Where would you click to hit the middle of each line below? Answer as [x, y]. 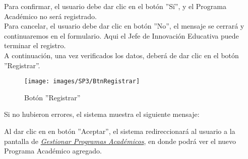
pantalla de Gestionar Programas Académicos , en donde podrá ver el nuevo [120, 141]
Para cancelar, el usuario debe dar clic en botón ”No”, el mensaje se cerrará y [124, 26]
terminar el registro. [35, 45]
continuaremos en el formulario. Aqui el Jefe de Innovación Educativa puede [121, 35]
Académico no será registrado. [50, 16]
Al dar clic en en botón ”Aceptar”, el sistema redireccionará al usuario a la [120, 131]
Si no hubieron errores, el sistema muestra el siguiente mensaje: [102, 114]
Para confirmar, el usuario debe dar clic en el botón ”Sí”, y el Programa [115, 6]
